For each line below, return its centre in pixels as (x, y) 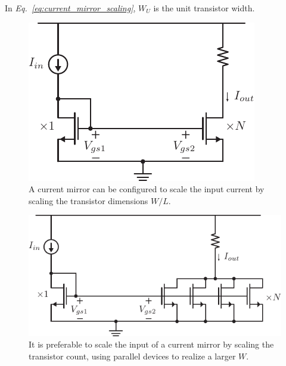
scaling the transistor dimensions (88, 200)
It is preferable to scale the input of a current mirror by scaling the (151, 344)
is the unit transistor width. (204, 8)
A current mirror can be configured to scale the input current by (147, 189)
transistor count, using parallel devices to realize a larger (132, 356)
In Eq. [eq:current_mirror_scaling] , (70, 8)
